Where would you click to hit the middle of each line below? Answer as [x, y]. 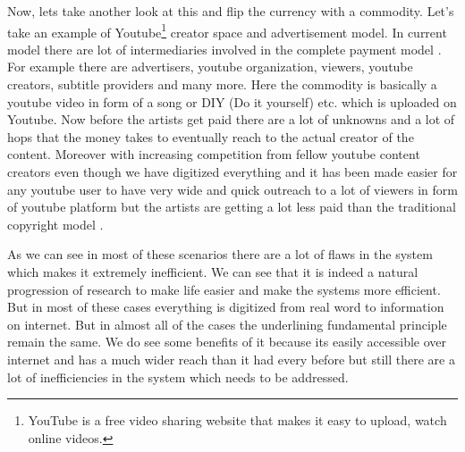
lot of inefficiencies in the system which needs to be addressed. [178, 377]
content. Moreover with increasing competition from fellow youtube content [214, 154]
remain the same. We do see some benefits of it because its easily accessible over [227, 342]
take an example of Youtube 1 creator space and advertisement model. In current [227, 30]
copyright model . [55, 224]
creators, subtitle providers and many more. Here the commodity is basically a [222, 84]
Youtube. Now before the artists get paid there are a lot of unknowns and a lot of [231, 119]
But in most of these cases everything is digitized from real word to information [226, 307]
